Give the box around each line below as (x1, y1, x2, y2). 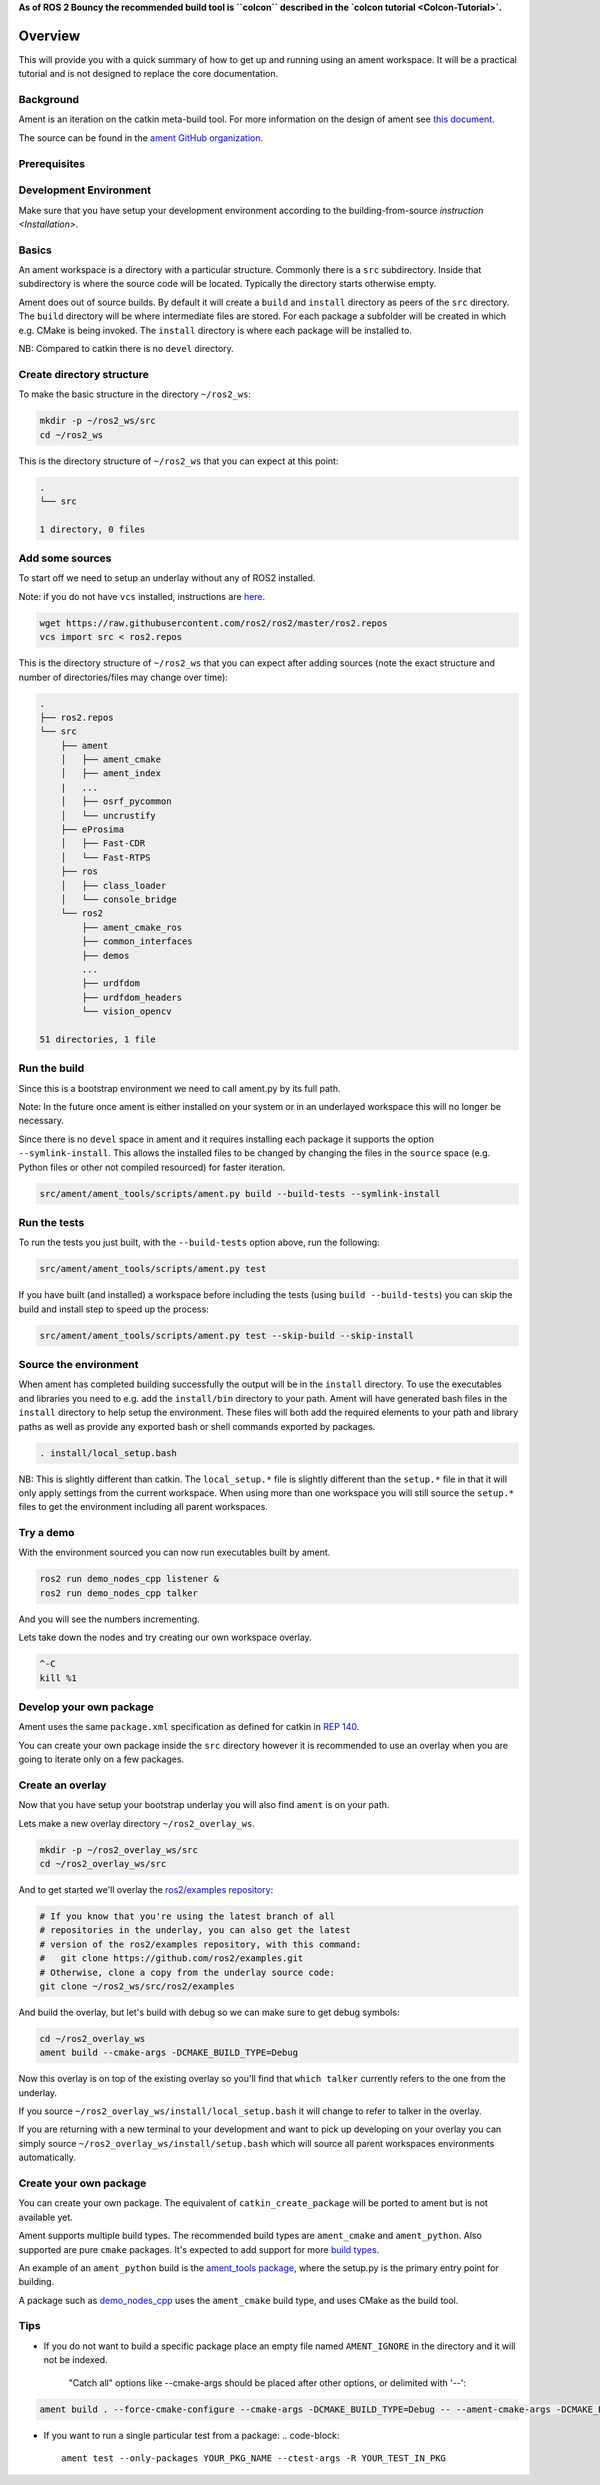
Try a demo (18, 1526, 75, 1540)
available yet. (18, 2211, 74, 2223)
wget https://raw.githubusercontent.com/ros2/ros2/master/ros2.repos (39, 617, 388, 629)
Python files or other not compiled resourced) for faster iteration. (18, 1161, 286, 1173)
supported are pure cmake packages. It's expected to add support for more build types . (18, 2243, 380, 2255)
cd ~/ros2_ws (39, 429, 104, 440)
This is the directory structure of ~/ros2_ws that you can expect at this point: (18, 455, 339, 467)
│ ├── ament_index (60, 768, 162, 779)
